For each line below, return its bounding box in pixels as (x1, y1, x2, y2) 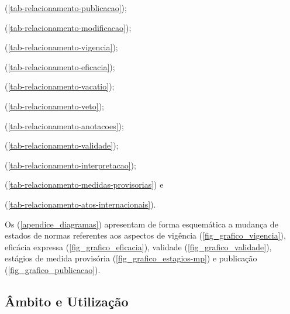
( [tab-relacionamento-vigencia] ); (5, 41, 118, 53)
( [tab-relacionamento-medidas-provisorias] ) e (5, 178, 164, 191)
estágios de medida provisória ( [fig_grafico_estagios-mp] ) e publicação (5, 252, 257, 264)
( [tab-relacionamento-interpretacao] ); (5, 158, 136, 171)
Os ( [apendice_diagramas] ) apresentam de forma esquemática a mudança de (5, 218, 278, 230)
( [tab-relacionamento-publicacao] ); (5, 2, 127, 13)
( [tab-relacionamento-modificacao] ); (5, 21, 132, 33)
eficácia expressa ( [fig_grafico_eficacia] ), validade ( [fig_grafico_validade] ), (5, 240, 272, 253)
